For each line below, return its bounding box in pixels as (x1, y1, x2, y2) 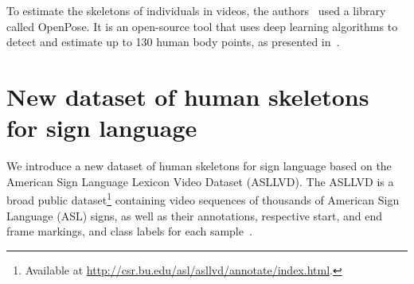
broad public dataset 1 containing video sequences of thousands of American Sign (6, 189, 400, 208)
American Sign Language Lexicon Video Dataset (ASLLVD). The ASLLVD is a (6, 173, 394, 189)
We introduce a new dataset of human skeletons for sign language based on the (6, 158, 392, 174)
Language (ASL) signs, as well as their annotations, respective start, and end (6, 207, 382, 224)
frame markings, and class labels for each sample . (6, 223, 252, 239)
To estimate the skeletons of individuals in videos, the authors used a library (6, 2, 386, 18)
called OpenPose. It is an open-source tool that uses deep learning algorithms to (6, 18, 398, 34)
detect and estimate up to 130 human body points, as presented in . (6, 33, 340, 50)
